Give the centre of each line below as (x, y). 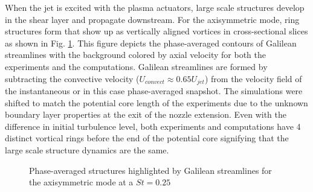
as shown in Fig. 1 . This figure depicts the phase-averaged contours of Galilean (151, 43)
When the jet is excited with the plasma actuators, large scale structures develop (155, 7)
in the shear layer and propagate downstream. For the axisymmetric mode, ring (152, 19)
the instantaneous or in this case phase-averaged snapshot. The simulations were (154, 91)
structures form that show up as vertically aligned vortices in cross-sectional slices (156, 31)
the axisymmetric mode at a (81, 182)
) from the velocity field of (253, 78)
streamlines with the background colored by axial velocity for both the (135, 55)
